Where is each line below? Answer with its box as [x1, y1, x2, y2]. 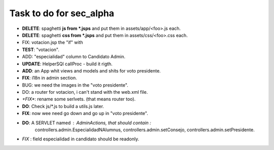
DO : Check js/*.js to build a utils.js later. [22, 103, 104, 109]
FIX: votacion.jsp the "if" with [22, 40, 83, 46]
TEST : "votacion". [22, 46, 59, 53]
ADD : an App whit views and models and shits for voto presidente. [22, 67, 161, 73]
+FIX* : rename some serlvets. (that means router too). [22, 96, 136, 102]
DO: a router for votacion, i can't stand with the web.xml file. [22, 89, 148, 95]
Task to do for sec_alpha [9, 8, 114, 19]
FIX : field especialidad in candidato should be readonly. [22, 136, 140, 142]
